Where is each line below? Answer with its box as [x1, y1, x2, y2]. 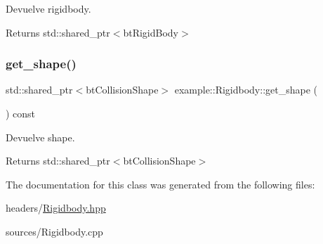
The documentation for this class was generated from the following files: [6, 176, 315, 191]
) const [6, 106, 36, 120]
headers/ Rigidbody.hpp [6, 200, 106, 215]
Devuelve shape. [6, 129, 75, 144]
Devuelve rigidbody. [6, 1, 91, 15]
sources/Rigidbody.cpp [6, 224, 103, 238]
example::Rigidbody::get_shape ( [174, 82, 318, 97]
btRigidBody [123, 25, 178, 39]
